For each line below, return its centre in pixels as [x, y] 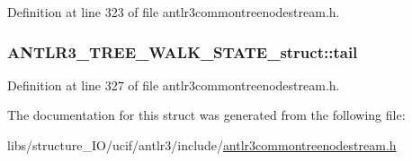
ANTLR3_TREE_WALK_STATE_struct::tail [183, 51]
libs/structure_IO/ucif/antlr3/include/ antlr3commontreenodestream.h [202, 145]
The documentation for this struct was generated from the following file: [206, 115]
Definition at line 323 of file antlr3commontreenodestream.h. [174, 12]
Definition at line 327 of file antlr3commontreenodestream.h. [174, 85]
